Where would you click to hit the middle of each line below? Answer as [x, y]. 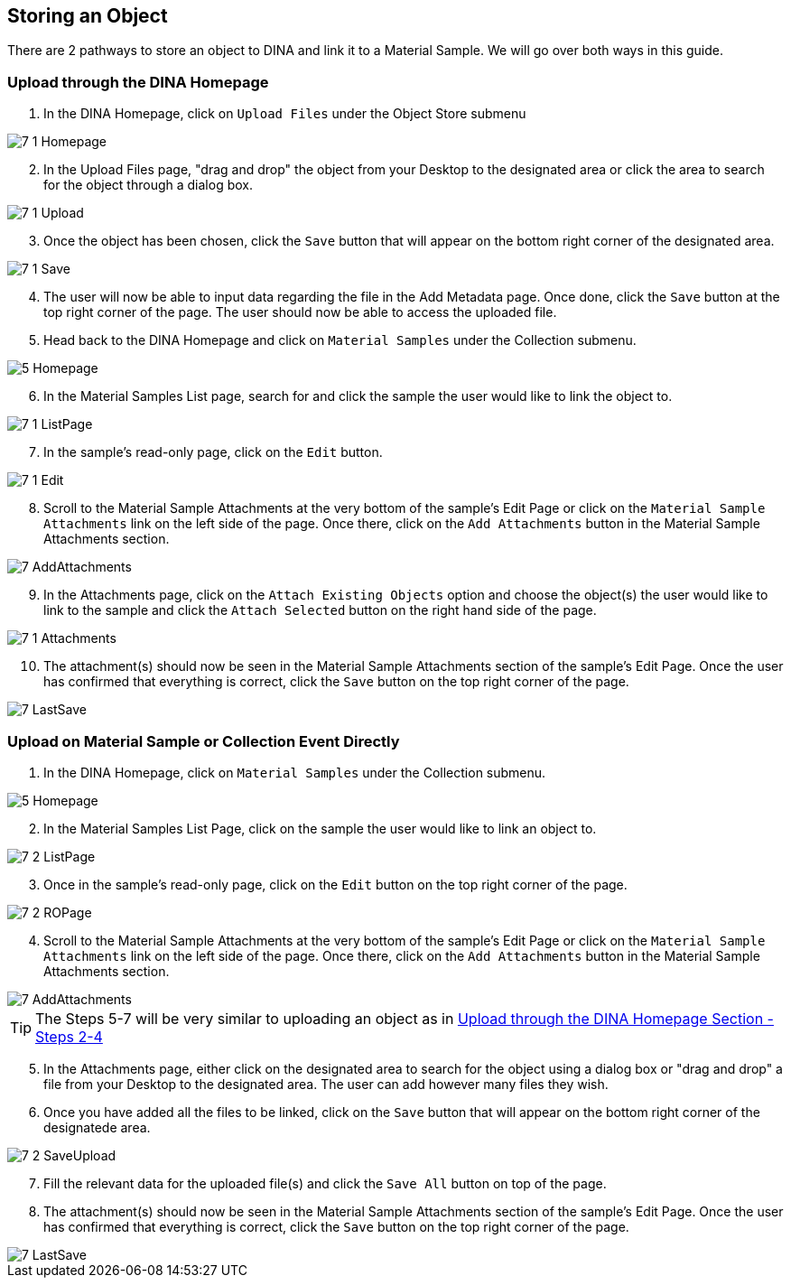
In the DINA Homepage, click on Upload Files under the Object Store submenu [285, 114]
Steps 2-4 [69, 1036]
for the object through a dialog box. [148, 185]
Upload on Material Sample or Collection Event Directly [204, 741]
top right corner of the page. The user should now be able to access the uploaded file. [300, 312]
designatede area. [97, 1127]
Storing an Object [88, 16]
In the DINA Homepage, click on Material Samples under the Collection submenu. [295, 772]
